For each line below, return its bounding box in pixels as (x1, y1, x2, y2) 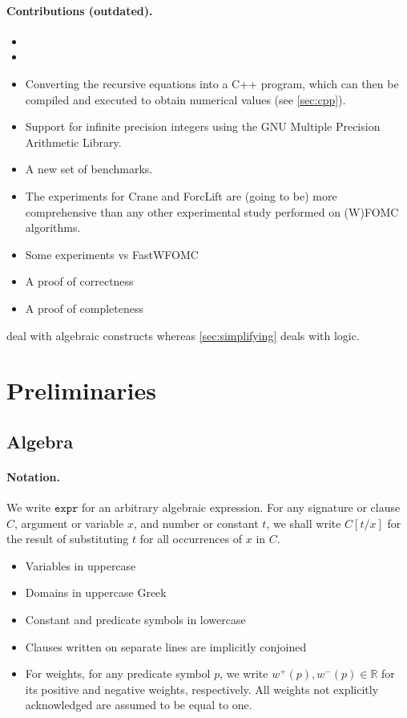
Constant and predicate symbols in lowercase (25, 611, 246, 628)
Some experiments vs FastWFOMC (25, 245, 199, 262)
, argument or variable (14, 514, 124, 531)
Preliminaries (6, 374, 156, 407)
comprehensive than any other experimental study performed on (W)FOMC (25, 203, 399, 220)
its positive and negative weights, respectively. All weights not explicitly (25, 680, 379, 697)
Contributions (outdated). (6, 2, 153, 18)
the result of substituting (6, 530, 129, 547)
